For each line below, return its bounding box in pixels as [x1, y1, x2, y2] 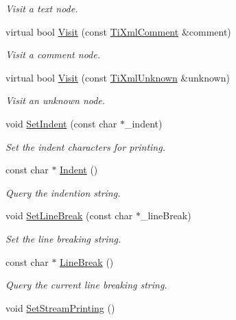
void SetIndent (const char [5, 116, 117, 130]
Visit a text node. [5, 1, 78, 15]
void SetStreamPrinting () [5, 300, 115, 315]
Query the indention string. [5, 185, 121, 199]
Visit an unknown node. [5, 93, 106, 108]
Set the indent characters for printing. [5, 139, 165, 153]
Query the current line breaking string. [5, 278, 167, 292]
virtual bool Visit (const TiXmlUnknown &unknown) [5, 70, 230, 84]
